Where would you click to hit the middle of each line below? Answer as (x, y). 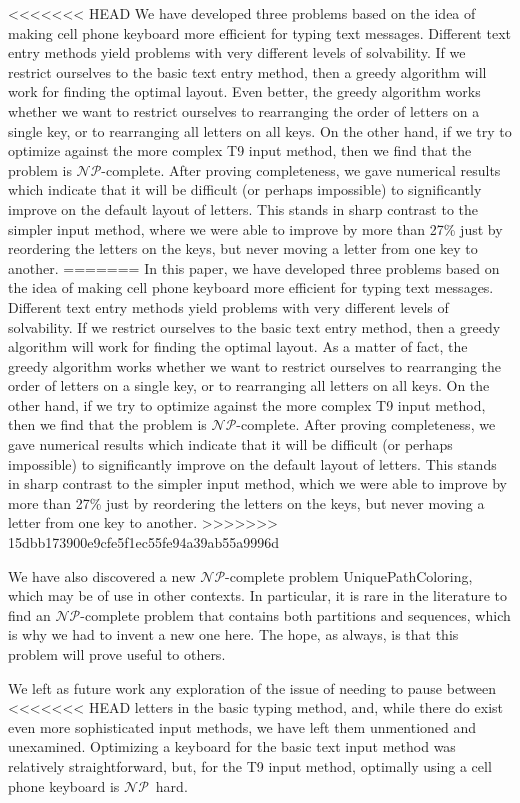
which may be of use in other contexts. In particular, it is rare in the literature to (258, 595)
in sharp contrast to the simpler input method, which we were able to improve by (257, 483)
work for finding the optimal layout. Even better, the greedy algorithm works (244, 91)
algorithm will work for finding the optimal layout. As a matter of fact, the (238, 346)
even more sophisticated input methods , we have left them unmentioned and (242, 726)
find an (29, 614)
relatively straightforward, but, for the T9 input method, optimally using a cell (250, 765)
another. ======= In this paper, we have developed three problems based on (254, 267)
